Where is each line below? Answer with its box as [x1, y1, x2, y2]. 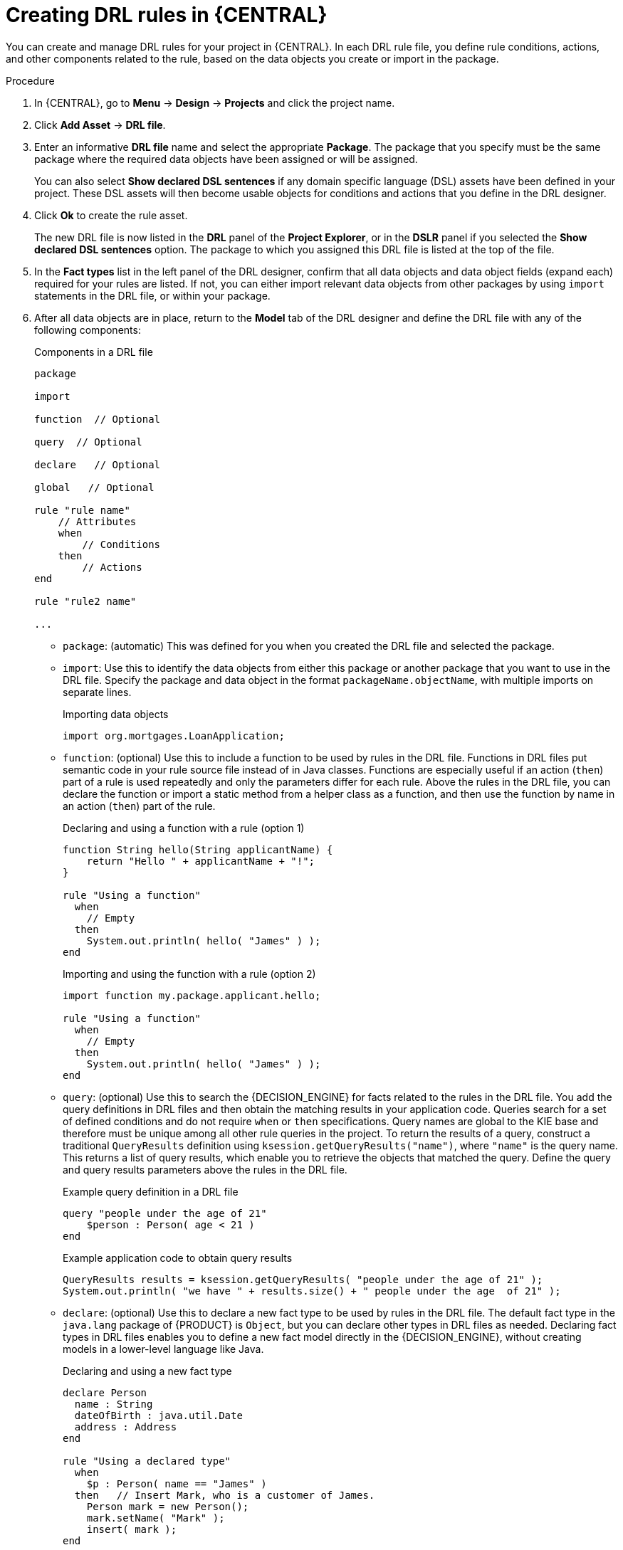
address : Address [74, 1420, 177, 1433]
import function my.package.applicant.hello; [63, 989, 321, 1001]
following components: [34, 323, 141, 336]
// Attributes [58, 515, 137, 527]
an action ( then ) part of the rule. [63, 799, 216, 812]
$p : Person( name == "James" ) [86, 1477, 267, 1490]
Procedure [6, 74, 55, 87]
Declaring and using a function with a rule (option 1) [63, 821, 305, 834]
